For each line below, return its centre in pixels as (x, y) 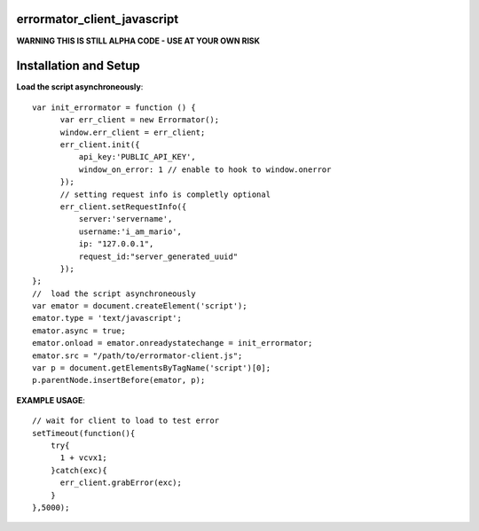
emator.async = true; (79, 331)
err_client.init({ (100, 144)
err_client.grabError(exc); (121, 483)
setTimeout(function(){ (84, 433)
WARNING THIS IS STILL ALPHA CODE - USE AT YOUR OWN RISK (138, 41)
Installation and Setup (79, 66)
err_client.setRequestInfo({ (123, 207)
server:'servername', (126, 219)
